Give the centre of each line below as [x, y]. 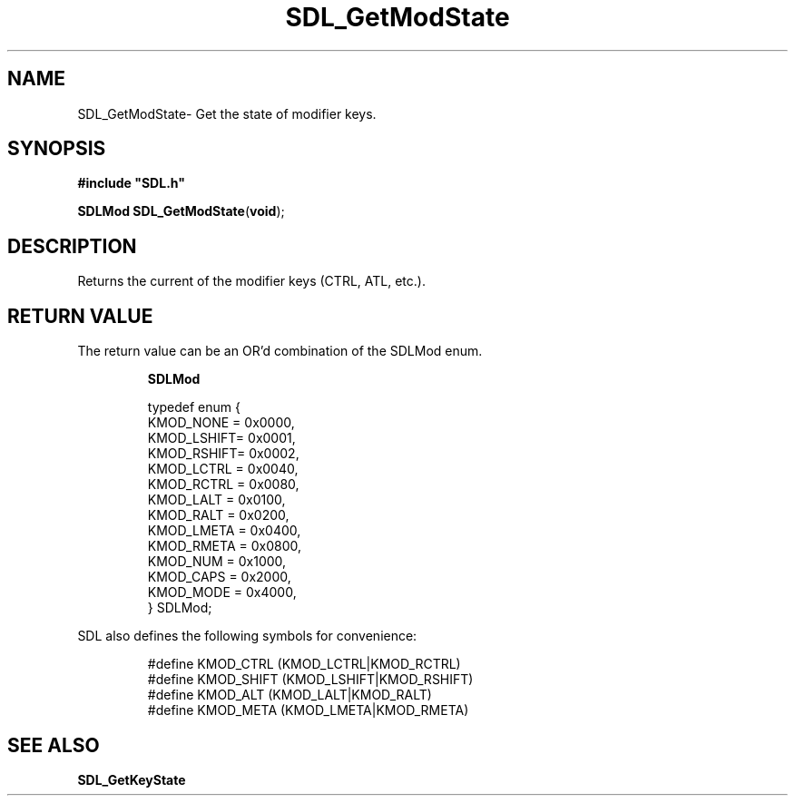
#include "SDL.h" [131, 183]
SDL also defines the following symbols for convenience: [247, 636]
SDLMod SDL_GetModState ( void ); [181, 211]
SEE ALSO [54, 745]
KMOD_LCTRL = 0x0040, [223, 469]
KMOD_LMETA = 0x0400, [224, 531]
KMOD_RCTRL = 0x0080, [223, 485]
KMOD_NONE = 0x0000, [221, 423]
